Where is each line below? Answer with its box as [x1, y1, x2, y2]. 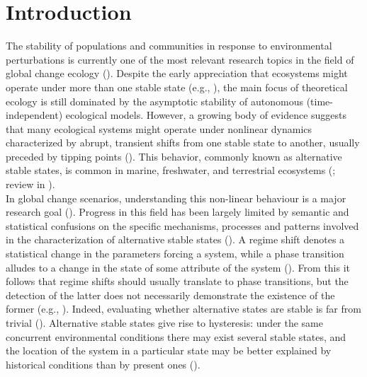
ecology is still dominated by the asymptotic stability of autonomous [6, 93, 303, 108]
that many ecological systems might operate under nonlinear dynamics [6, 121, 312, 136]
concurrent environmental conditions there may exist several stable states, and [6, 329, 346, 344]
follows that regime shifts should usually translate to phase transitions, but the [6, 274, 349, 289]
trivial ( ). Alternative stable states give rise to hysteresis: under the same [6, 315, 323, 330]
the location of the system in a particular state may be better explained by [6, 343, 332, 358]
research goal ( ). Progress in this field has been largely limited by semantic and [6, 204, 349, 219]
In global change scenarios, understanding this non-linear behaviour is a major [6, 190, 346, 205]
